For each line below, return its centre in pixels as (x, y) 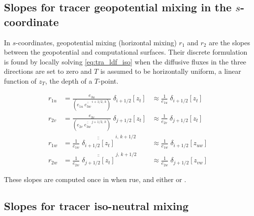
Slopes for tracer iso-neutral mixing (96, 205)
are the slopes (229, 42)
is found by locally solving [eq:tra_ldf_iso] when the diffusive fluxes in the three (125, 61)
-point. (108, 80)
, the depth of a (69, 80)
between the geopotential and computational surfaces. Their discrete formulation (126, 52)
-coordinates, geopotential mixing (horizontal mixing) (96, 42)
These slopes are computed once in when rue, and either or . (95, 179)
